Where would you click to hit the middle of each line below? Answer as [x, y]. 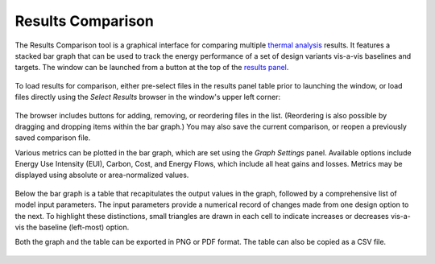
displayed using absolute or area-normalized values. [102, 175]
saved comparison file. [53, 138]
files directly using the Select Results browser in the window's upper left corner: [148, 97]
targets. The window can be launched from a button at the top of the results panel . [152, 68]
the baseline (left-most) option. [78, 227]
